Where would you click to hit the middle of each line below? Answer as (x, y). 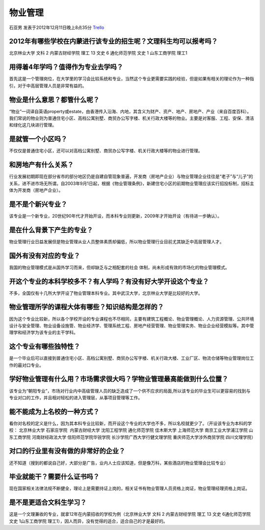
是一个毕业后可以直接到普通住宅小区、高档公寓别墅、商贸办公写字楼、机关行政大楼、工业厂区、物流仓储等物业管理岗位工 (132, 358)
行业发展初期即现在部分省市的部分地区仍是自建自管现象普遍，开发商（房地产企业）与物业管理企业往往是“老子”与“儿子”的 (131, 177)
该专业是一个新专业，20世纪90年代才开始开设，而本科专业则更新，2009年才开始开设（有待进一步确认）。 (115, 216)
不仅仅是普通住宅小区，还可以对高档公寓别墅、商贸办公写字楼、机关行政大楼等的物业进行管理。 (106, 151)
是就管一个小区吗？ (38, 139)
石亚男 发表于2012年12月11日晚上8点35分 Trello (57, 27)
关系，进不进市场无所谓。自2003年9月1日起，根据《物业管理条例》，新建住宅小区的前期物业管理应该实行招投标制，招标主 (132, 183)
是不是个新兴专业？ (38, 204)
